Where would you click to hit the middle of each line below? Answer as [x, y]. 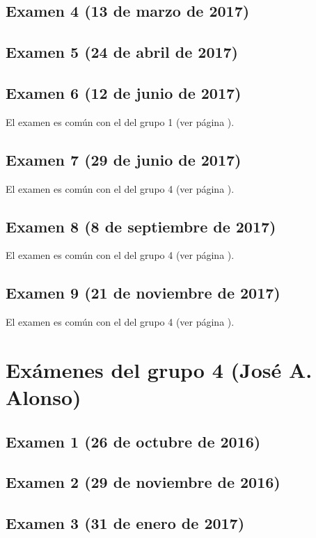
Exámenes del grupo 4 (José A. [159, 369]
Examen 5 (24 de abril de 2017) [122, 52]
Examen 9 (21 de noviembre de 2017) [143, 293]
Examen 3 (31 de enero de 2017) [125, 523]
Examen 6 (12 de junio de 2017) [124, 92]
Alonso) [44, 397]
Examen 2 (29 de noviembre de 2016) [143, 482]
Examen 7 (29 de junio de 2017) [124, 159]
